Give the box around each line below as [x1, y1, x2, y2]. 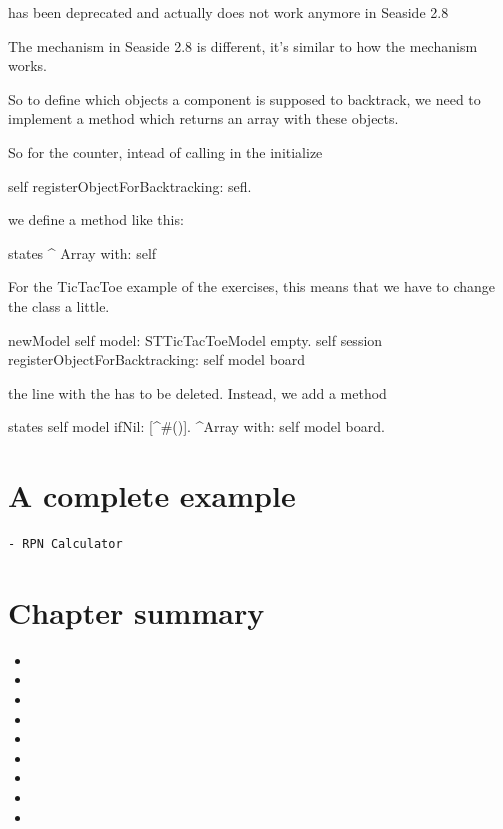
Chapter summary [8, 591, 265, 632]
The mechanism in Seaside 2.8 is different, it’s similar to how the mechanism [8, 35, 478, 56]
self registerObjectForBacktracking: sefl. [8, 175, 252, 196]
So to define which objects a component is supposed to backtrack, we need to [8, 88, 481, 109]
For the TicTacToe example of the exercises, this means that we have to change [8, 276, 495, 297]
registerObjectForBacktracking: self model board [8, 349, 306, 370]
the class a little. [8, 295, 110, 316]
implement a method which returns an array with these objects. [8, 108, 399, 129]
